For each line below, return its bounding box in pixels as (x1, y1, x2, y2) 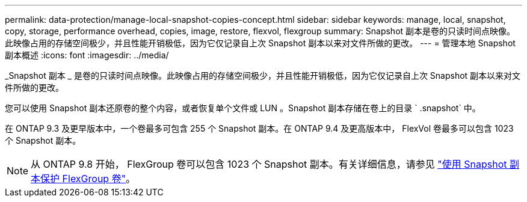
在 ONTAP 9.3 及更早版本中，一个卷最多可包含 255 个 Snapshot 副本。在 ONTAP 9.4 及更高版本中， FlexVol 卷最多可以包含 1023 (5, 123, 514, 133)
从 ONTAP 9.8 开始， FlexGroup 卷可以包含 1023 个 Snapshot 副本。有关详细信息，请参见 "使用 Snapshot (31, 158, 507, 170)
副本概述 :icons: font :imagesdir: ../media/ (5, 50, 169, 60)
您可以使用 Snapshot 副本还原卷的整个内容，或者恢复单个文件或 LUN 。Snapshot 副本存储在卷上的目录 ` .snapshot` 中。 (5, 103, 481, 113)
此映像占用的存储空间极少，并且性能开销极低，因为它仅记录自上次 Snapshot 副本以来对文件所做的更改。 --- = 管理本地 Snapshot (5, 38, 516, 48)
